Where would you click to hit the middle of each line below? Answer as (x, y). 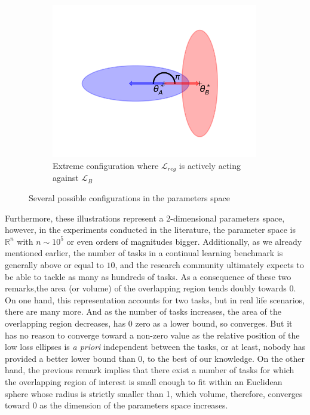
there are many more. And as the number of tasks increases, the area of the (143, 311)
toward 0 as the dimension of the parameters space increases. (116, 405)
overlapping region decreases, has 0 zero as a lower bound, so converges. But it (149, 323)
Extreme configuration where (106, 165)
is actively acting (210, 165)
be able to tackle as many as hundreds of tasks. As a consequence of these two (148, 276)
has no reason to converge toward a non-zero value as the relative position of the (152, 335)
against (66, 178)
